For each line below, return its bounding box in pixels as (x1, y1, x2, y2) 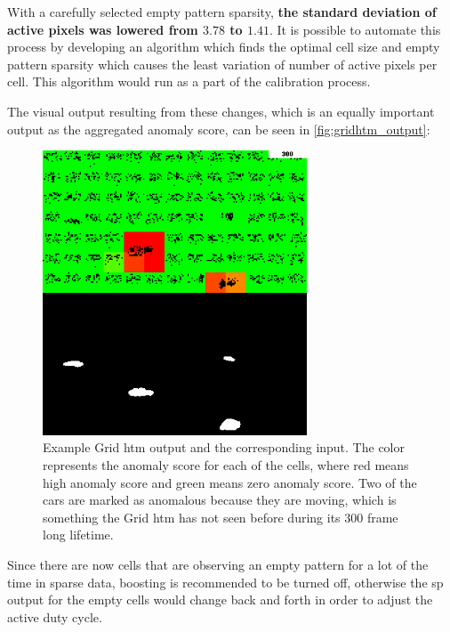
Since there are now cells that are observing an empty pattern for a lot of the (7, 555, 429, 573)
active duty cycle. (7, 607, 102, 626)
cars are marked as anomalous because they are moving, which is (43, 490, 397, 509)
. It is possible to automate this (269, 20, 441, 38)
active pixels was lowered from (7, 20, 198, 38)
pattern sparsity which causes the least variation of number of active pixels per (7, 54, 438, 73)
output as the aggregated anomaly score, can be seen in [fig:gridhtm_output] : (7, 119, 430, 138)
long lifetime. (43, 525, 114, 544)
